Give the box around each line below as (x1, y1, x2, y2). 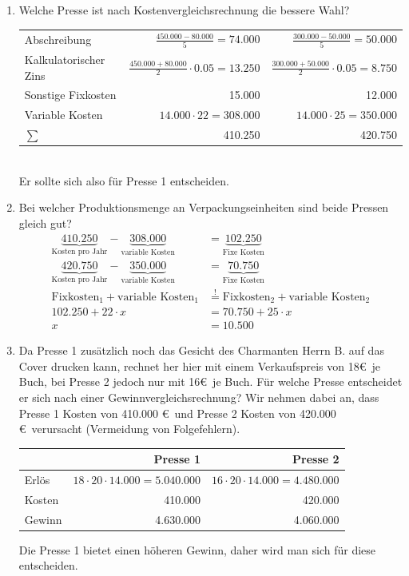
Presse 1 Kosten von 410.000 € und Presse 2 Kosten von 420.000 (18, 404, 336, 421)
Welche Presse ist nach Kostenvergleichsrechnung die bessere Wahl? (18, 2, 350, 18)
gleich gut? (18, 214, 72, 231)
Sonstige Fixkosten (24, 86, 117, 103)
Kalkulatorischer (24, 50, 105, 67)
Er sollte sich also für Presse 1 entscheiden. (18, 172, 229, 189)
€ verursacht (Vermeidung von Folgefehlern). (18, 420, 240, 437)
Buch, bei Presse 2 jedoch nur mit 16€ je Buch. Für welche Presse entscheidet (18, 373, 403, 390)
